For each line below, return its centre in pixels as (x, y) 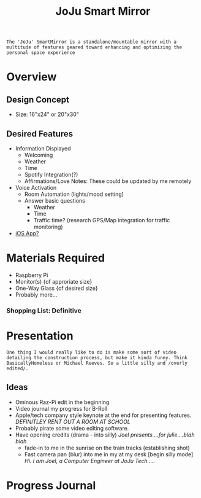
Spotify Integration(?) (51, 174)
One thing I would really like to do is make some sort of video (91, 352)
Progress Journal (51, 485)
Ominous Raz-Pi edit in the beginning (62, 402)
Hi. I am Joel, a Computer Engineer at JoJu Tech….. (90, 461)
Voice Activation (36, 188)
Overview (32, 77)
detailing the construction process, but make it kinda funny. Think (97, 357)
